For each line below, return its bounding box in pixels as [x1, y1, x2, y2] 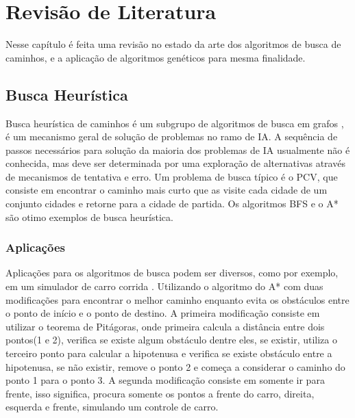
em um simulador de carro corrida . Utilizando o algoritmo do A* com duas [5, 279, 323, 293]
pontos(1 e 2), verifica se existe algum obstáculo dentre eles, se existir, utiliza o [5, 332, 337, 347]
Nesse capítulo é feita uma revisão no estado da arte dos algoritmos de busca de [5, 37, 341, 51]
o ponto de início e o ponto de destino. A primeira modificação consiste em [5, 306, 320, 320]
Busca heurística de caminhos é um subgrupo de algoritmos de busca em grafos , [5, 116, 344, 130]
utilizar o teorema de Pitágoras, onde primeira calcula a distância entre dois [5, 319, 325, 333]
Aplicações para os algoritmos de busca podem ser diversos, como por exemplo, [5, 265, 339, 280]
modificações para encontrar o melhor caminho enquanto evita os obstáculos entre [5, 292, 350, 306]
